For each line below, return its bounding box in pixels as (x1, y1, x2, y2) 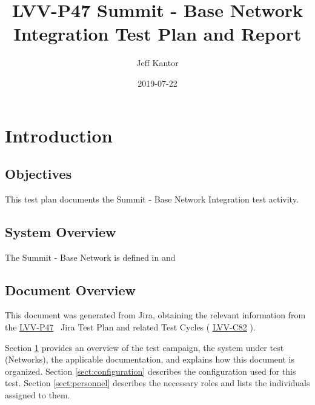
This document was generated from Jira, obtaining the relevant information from (5, 309, 306, 321)
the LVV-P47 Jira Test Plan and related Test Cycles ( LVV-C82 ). (5, 321, 256, 333)
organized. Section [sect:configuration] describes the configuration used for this (5, 364, 296, 377)
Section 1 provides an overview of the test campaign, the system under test (5, 341, 284, 353)
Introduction (5, 122, 113, 147)
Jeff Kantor (136, 56, 179, 69)
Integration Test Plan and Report (13, 21, 302, 46)
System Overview (5, 222, 116, 241)
